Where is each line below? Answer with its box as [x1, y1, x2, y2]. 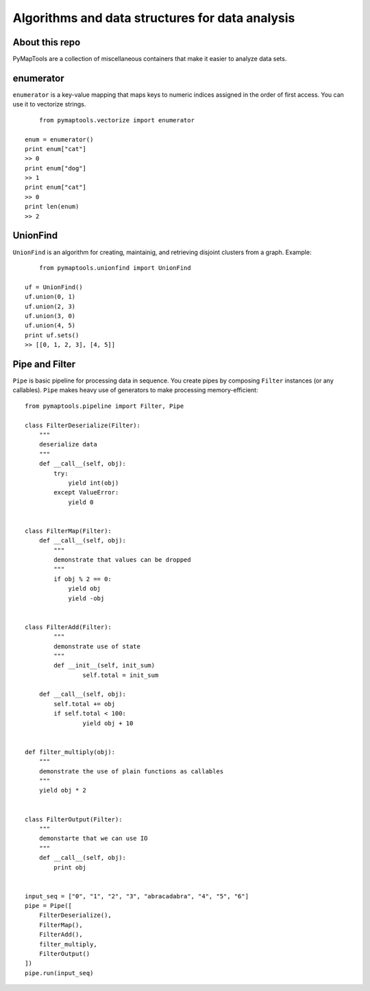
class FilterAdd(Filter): [25, 623, 112, 631]
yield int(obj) [68, 479, 119, 487]
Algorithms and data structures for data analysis [12, 10, 295, 25]
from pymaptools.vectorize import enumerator [38, 116, 195, 124]
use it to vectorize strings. [12, 100, 86, 109]
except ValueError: [53, 488, 119, 497]
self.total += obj [53, 700, 116, 707]
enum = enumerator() [25, 135, 94, 144]
